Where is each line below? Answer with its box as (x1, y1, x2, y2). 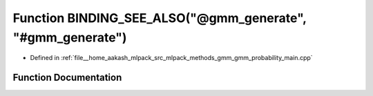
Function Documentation (12, 72, 122, 84)
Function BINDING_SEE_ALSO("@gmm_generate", (12, 10, 307, 26)
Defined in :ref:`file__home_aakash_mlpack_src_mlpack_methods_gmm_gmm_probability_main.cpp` (30, 54, 314, 62)
